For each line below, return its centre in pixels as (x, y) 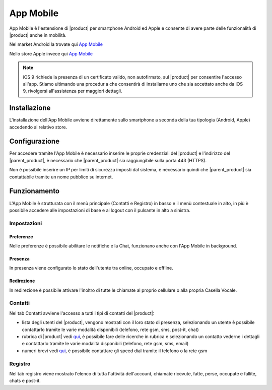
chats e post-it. (25, 381)
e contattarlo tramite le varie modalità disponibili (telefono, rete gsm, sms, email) (105, 344)
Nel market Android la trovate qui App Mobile (56, 44)
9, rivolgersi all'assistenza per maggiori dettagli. (73, 91)
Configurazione (35, 141)
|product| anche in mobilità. (38, 35)
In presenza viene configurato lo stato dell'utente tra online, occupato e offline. (91, 268)
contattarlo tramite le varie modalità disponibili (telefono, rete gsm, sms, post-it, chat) (110, 330)
